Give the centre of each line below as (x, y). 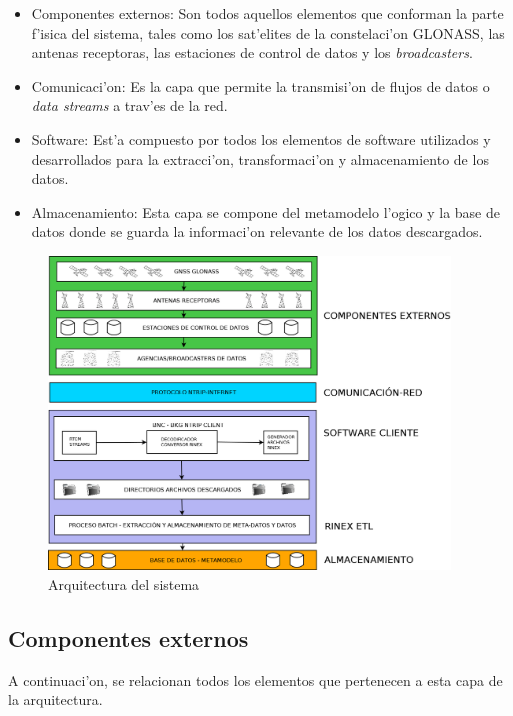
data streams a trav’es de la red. (129, 105)
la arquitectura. (55, 699)
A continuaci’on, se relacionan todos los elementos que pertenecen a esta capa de (255, 679)
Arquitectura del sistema (124, 583)
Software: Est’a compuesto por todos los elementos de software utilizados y (261, 138)
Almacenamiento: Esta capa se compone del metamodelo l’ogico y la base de (265, 211)
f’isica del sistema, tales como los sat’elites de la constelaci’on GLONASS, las (268, 32)
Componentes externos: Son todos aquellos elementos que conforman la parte (267, 13)
